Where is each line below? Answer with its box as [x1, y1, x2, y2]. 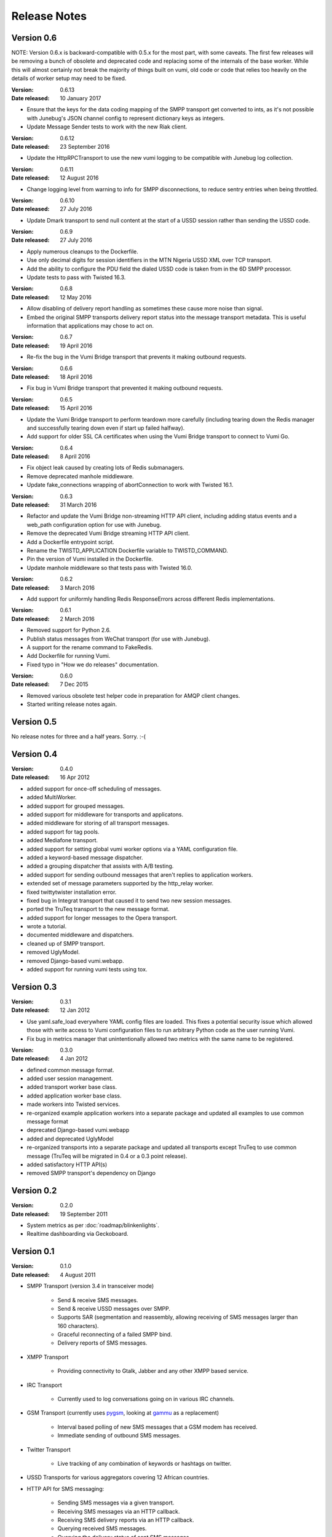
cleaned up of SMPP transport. [26, 939, 105, 947]
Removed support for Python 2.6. [26, 626, 111, 634]
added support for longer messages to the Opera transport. [26, 914, 178, 922]
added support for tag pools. [26, 828, 100, 836]
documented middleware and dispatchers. [26, 931, 134, 939]
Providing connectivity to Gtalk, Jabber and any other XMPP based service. [57, 1367, 249, 1375]
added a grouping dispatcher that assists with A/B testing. [26, 863, 174, 870]
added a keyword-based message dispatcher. [26, 853, 143, 861]
